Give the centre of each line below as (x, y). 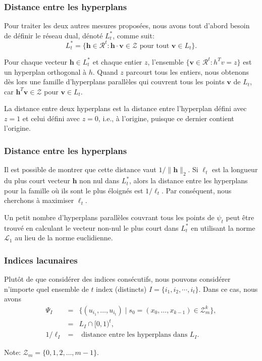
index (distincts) (121, 289)
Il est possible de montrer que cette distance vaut (80, 169)
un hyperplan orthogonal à (45, 71)
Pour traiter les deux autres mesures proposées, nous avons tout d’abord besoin (127, 25)
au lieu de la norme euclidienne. (64, 238)
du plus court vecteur (37, 180)
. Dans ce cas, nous (228, 289)
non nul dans (99, 180)
